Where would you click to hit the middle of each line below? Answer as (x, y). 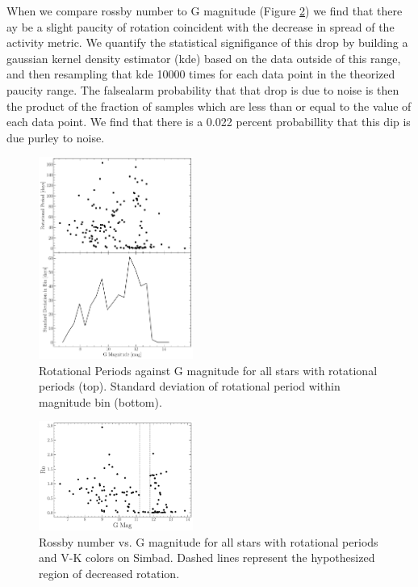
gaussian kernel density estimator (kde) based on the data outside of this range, (204, 58)
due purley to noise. (56, 137)
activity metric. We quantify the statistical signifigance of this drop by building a (207, 42)
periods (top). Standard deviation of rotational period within (190, 386)
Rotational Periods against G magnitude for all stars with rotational (208, 370)
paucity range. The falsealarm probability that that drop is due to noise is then (203, 89)
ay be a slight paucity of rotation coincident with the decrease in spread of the (201, 26)
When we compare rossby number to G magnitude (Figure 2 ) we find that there (205, 11)
